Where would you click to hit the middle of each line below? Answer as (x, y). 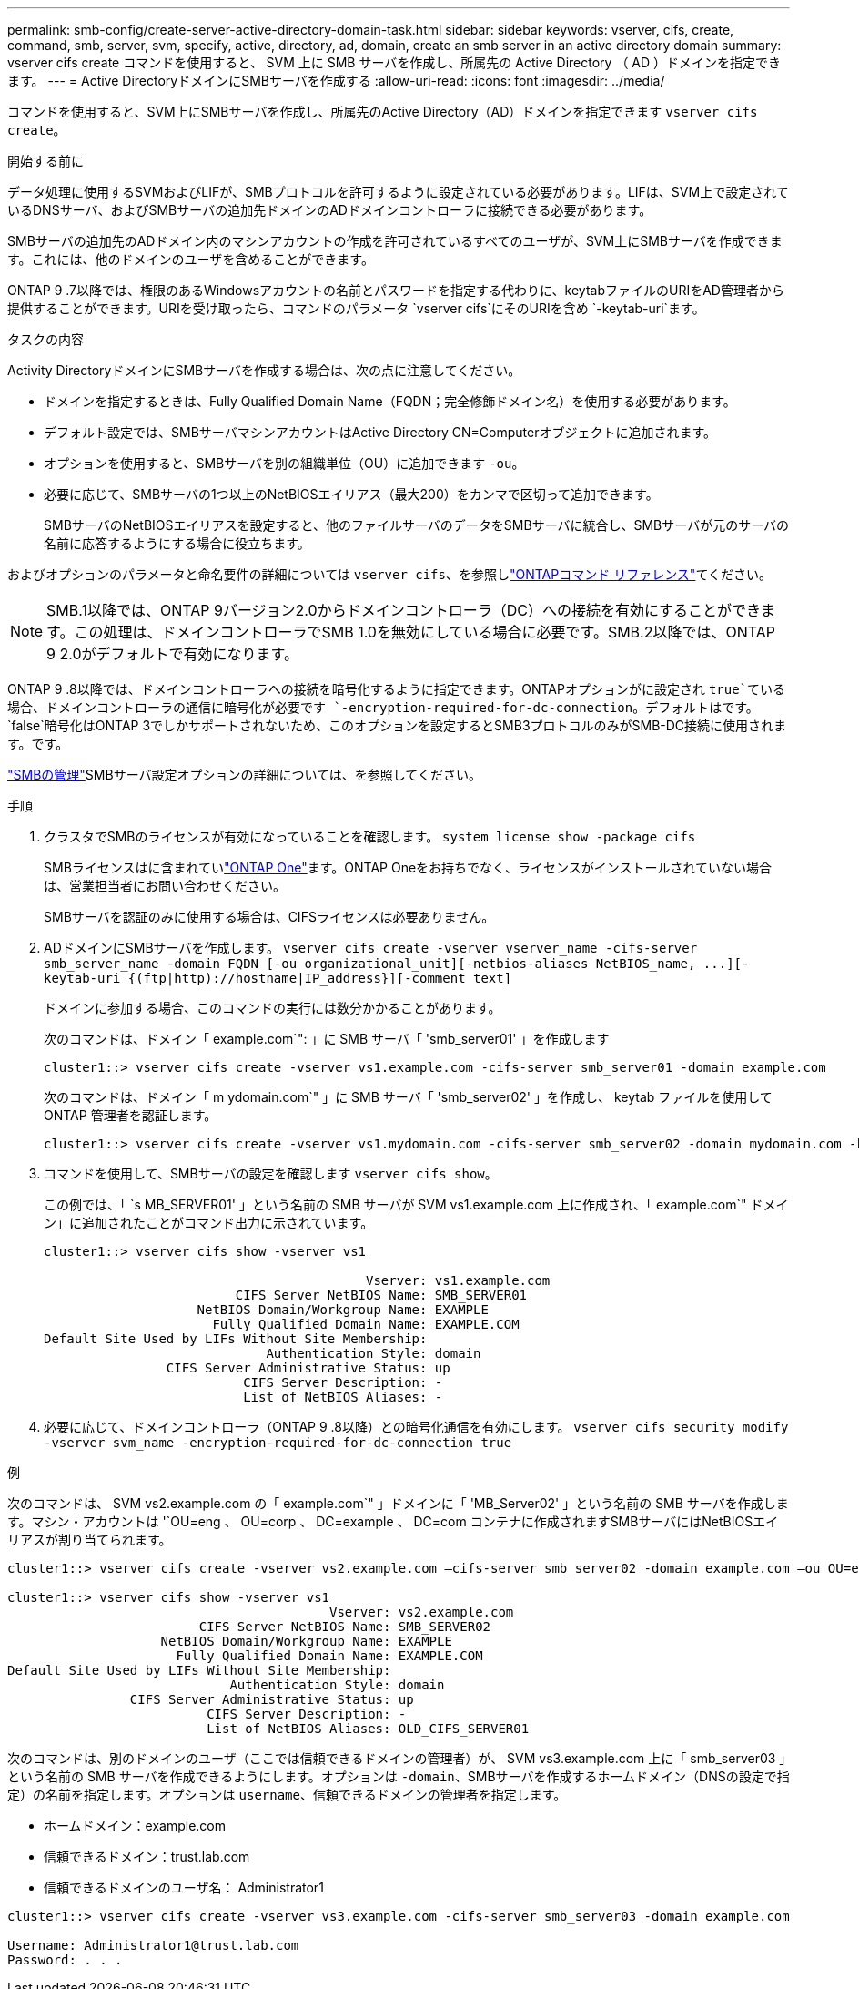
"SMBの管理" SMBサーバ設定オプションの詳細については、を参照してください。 (244, 775)
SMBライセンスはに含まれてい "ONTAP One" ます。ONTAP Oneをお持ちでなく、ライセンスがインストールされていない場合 (408, 867)
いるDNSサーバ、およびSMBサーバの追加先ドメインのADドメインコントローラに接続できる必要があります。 (330, 210)
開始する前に (45, 161)
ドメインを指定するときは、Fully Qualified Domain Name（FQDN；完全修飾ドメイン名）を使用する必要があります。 (390, 401)
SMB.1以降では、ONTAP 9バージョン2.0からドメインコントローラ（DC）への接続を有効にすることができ (404, 610)
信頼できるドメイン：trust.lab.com (147, 1856)
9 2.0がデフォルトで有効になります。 (172, 654)
